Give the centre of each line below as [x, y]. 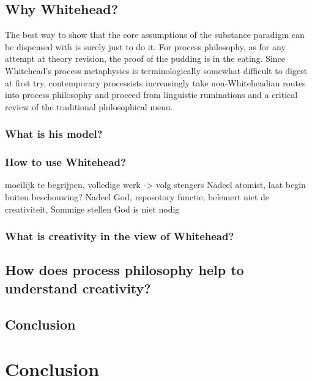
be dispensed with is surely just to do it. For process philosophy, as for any [145, 46]
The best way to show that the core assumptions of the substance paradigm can [155, 35]
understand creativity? [78, 288]
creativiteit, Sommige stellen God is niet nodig [92, 209]
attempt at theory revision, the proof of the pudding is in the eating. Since [145, 58]
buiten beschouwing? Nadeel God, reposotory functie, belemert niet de [137, 197]
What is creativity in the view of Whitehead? [120, 236]
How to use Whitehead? [65, 162]
